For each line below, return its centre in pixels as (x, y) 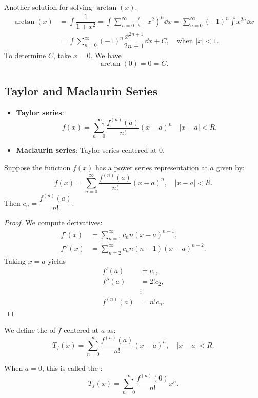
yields (57, 260)
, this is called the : (72, 368)
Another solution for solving (48, 7)
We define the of (30, 330)
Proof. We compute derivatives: (53, 222)
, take (62, 55)
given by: (230, 167)
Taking (15, 260)
